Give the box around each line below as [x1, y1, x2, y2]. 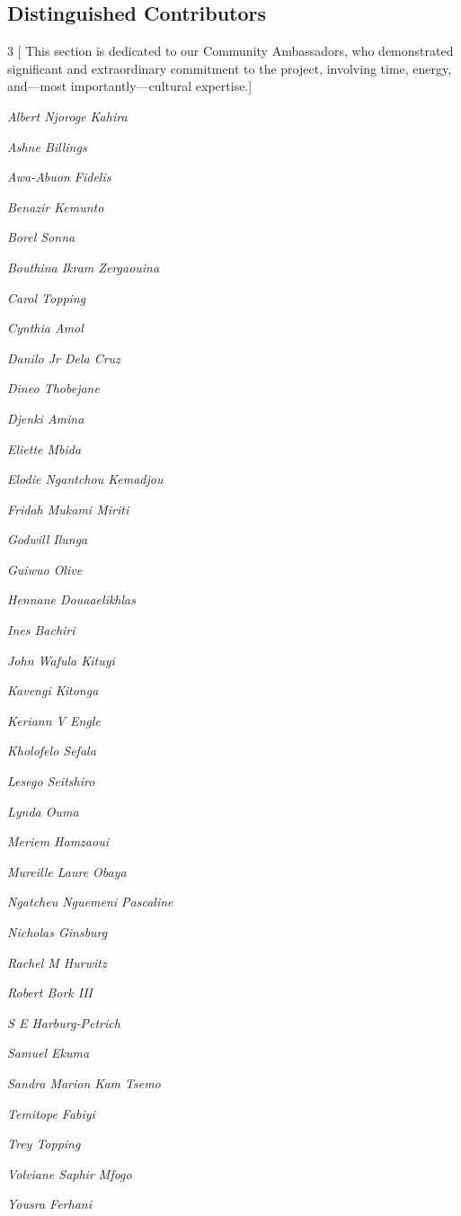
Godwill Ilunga [7, 530, 88, 549]
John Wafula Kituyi [7, 650, 115, 669]
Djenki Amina [7, 408, 84, 427]
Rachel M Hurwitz [7, 952, 107, 971]
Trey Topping [7, 1134, 81, 1153]
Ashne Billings [7, 137, 87, 156]
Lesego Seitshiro [7, 772, 95, 791]
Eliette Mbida [7, 439, 82, 458]
